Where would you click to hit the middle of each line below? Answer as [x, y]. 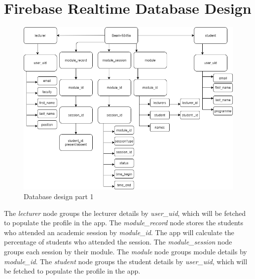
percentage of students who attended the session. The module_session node [118, 242]
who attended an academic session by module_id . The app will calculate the [119, 232]
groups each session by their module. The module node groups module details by [126, 251]
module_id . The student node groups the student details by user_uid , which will [126, 261]
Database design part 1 [59, 196]
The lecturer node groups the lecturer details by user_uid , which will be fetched [125, 213]
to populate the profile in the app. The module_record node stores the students [124, 223]
